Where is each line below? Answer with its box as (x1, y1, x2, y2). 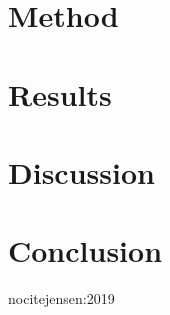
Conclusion (8, 230, 163, 271)
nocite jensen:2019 (8, 288, 115, 309)
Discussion (8, 151, 155, 192)
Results (8, 73, 112, 114)
